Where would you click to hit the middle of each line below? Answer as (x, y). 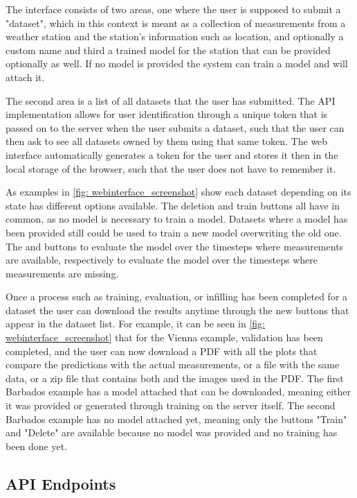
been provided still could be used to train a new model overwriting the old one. (174, 232)
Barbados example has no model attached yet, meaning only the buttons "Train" (176, 419)
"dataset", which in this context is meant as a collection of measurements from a (176, 23)
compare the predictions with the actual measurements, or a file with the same (173, 364)
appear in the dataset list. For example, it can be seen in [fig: (136, 324)
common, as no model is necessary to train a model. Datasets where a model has (177, 219)
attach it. (25, 77)
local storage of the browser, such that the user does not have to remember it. (171, 168)
